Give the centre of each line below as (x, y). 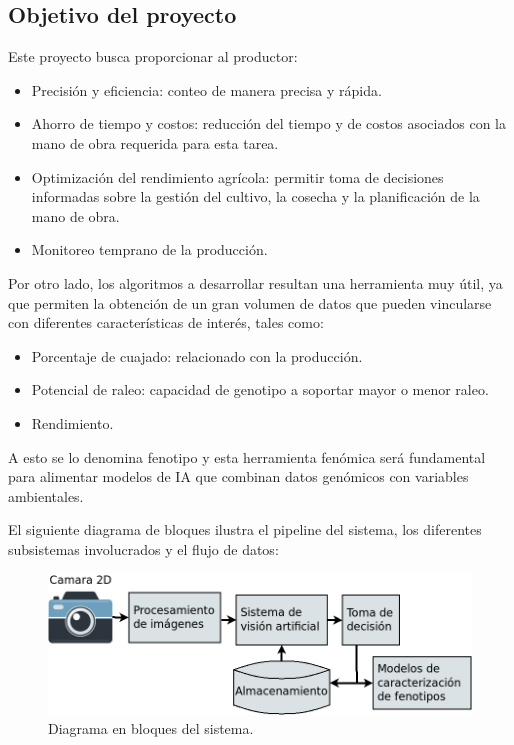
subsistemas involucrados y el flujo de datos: (143, 548)
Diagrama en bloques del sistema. (151, 728)
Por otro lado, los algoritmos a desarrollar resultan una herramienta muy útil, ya (255, 282)
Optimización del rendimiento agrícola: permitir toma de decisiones (237, 176)
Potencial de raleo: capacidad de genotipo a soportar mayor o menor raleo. (260, 389)
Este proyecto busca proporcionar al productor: (153, 56)
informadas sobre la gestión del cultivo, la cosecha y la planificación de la (255, 196)
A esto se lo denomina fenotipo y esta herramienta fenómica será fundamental (247, 456)
